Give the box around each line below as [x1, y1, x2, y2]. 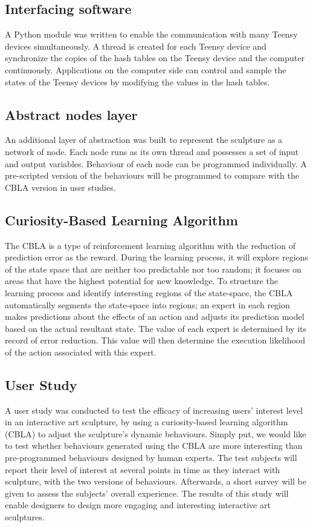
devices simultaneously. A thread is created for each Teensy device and [5, 39, 266, 52]
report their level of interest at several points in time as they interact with [5, 463, 280, 476]
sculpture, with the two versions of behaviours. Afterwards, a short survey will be [5, 475, 306, 488]
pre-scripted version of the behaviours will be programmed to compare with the [5, 169, 300, 182]
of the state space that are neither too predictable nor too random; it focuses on [5, 262, 302, 275]
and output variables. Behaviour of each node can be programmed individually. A [5, 157, 307, 170]
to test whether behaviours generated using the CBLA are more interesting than [5, 439, 303, 452]
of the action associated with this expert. [5, 345, 156, 358]
